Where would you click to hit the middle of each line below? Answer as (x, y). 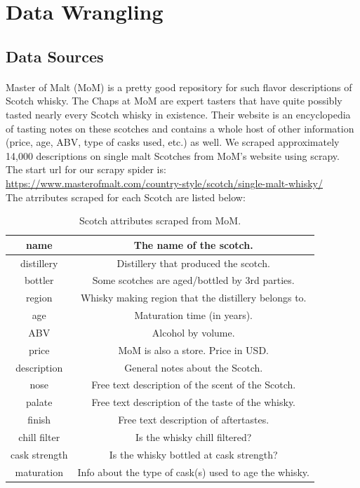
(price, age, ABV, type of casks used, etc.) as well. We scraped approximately (173, 142)
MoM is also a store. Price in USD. (193, 350)
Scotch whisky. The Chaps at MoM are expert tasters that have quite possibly (174, 101)
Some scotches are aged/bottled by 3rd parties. (193, 280)
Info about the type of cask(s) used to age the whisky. (193, 472)
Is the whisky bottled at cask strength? (193, 454)
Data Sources (55, 56)
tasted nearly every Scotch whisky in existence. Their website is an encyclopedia (178, 114)
